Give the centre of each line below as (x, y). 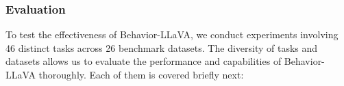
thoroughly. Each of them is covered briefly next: (141, 74)
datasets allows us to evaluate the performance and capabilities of (144, 61)
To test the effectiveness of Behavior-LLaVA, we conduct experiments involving (172, 34)
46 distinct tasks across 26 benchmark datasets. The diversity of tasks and (162, 47)
